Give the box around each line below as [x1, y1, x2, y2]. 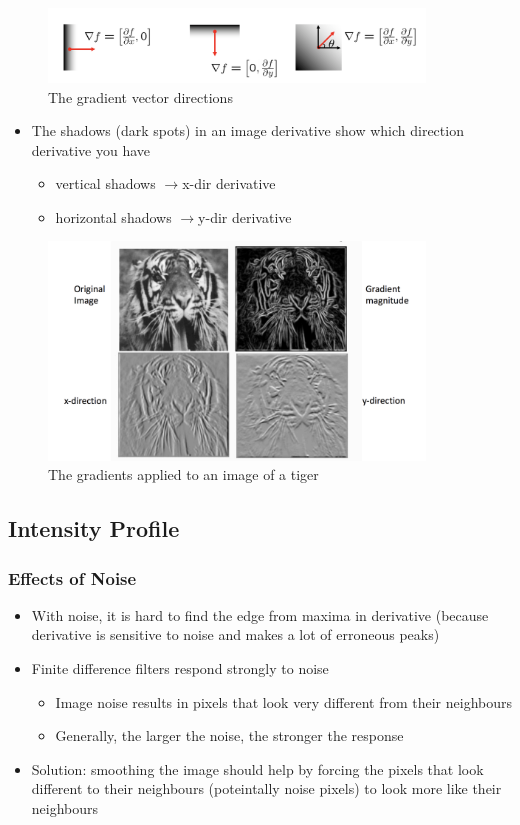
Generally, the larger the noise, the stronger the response [55, 725, 404, 746]
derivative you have [31, 139, 151, 160]
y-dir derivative [198, 206, 292, 227]
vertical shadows [55, 173, 156, 194]
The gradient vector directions [48, 86, 233, 107]
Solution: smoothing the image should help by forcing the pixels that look [31, 758, 484, 779]
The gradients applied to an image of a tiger [48, 464, 319, 485]
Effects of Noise [8, 565, 137, 590]
